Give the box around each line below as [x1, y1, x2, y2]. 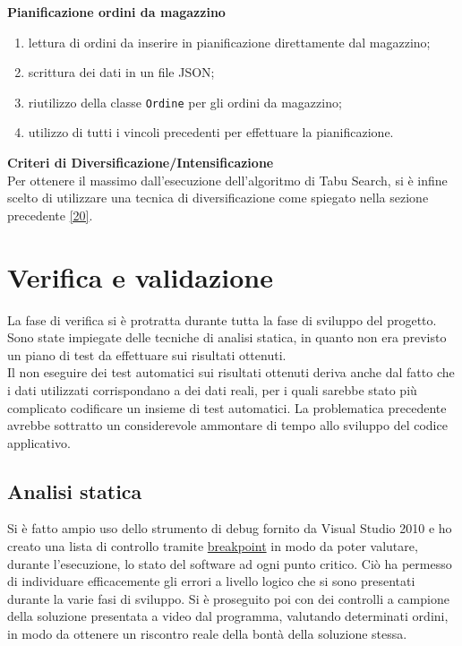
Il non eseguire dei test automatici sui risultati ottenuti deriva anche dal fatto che [7, 363, 455, 382]
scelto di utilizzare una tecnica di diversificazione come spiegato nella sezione [7, 188, 429, 207]
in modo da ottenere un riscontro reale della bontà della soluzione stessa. [7, 624, 407, 643]
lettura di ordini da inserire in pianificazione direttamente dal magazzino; [28, 32, 431, 51]
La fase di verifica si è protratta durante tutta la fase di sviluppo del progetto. [7, 310, 437, 329]
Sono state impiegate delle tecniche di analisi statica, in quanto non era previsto [7, 328, 447, 347]
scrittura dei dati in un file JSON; [28, 63, 215, 82]
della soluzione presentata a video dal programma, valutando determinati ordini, [7, 607, 449, 625]
